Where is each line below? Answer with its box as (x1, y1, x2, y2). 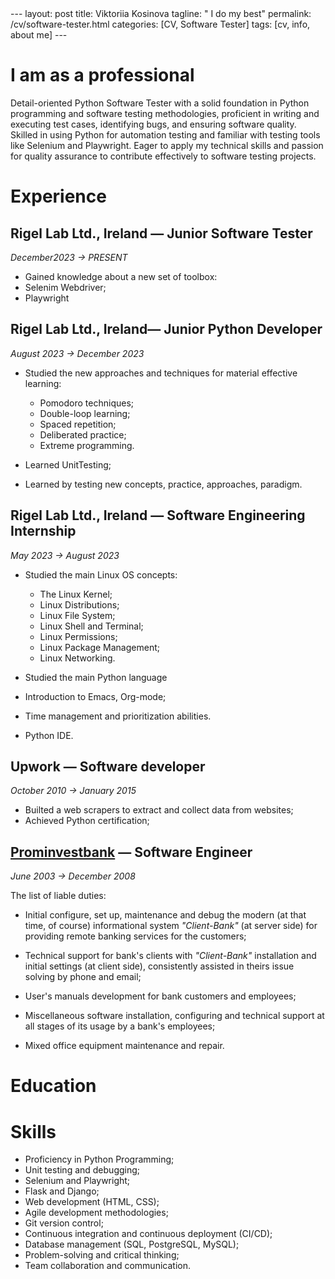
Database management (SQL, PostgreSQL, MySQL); (24, 1238, 240, 1251)
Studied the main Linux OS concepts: (24, 568, 178, 581)
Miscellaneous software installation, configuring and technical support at (24, 1010, 325, 1022)
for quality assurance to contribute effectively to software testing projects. (10, 150, 317, 162)
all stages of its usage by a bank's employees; (24, 1020, 216, 1032)
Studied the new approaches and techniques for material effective (24, 367, 298, 379)
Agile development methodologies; (24, 1207, 169, 1219)
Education (10, 1075, 97, 1097)
